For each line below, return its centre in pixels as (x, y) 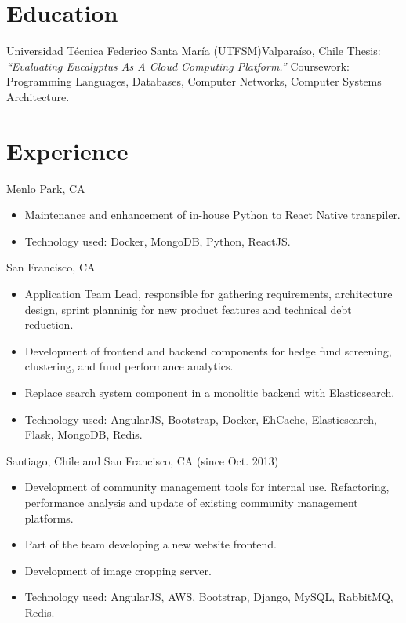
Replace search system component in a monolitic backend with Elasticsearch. (210, 392)
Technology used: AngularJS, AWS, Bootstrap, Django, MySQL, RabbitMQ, (209, 597)
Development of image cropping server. (118, 570)
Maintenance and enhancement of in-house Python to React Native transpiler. (212, 215)
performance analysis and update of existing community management (191, 502)
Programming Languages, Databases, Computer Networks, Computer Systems (194, 81)
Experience (67, 150)
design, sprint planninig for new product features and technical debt (188, 309)
